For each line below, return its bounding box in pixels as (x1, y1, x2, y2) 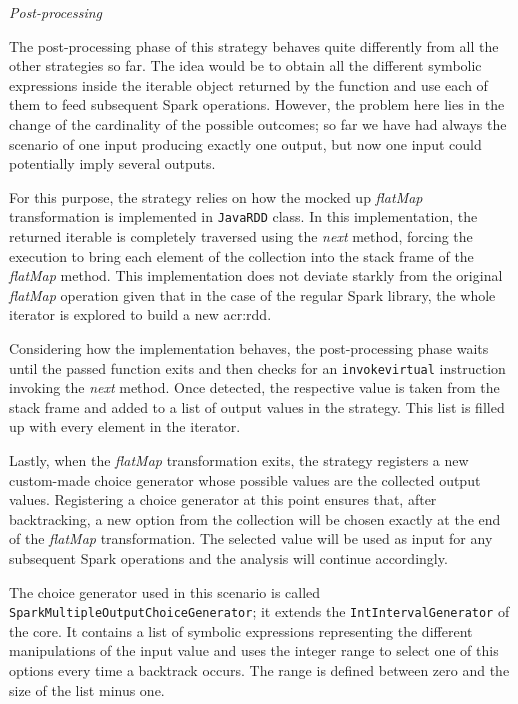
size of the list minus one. (9, 679, 165, 700)
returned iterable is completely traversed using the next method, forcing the (9, 226, 473, 246)
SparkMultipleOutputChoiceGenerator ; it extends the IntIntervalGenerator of (9, 601, 510, 622)
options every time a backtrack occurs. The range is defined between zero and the (9, 660, 510, 680)
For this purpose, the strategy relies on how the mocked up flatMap (9, 186, 423, 207)
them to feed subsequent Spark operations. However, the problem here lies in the (9, 94, 505, 115)
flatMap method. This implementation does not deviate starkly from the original (9, 265, 503, 286)
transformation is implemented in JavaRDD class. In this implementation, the (9, 206, 478, 227)
